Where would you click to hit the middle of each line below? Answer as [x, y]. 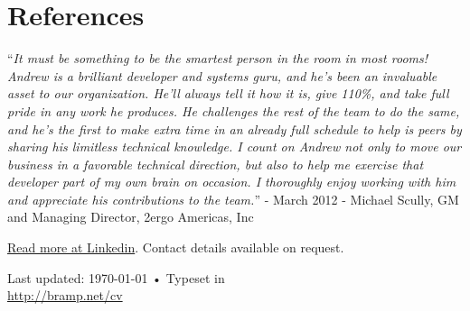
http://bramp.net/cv [65, 295]
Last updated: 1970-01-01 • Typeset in [116, 277]
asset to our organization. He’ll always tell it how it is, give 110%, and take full [228, 93]
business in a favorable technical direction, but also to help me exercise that [216, 164]
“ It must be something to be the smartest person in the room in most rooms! [218, 58]
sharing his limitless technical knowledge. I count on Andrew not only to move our [235, 146]
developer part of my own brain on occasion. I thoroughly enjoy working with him [232, 182]
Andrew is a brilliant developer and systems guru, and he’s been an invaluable [222, 75]
